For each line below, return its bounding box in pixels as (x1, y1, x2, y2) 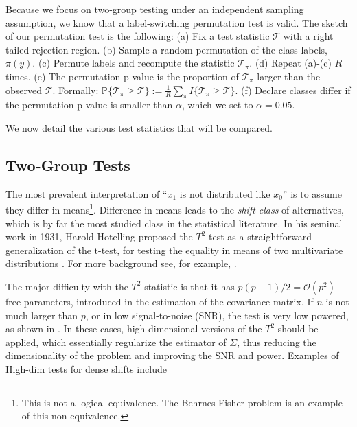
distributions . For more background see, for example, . (5, 256, 237, 270)
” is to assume (282, 186, 343, 200)
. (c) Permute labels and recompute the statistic (32, 56, 235, 70)
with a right (283, 29, 334, 43)
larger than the (257, 69, 321, 83)
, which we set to (181, 97, 253, 112)
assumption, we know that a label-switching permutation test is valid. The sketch (5, 15, 348, 30)
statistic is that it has (144, 279, 235, 293)
